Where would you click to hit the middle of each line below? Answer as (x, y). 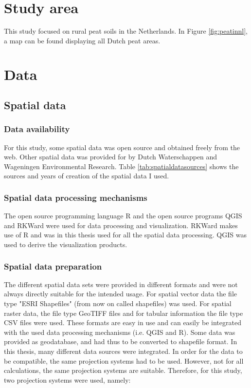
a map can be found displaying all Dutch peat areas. (82, 40)
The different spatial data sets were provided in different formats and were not (121, 284)
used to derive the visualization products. (66, 244)
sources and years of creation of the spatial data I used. (87, 176)
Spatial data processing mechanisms (76, 197)
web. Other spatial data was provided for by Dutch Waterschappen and (111, 157)
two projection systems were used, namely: (67, 379)
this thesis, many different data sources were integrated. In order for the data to (123, 351)
